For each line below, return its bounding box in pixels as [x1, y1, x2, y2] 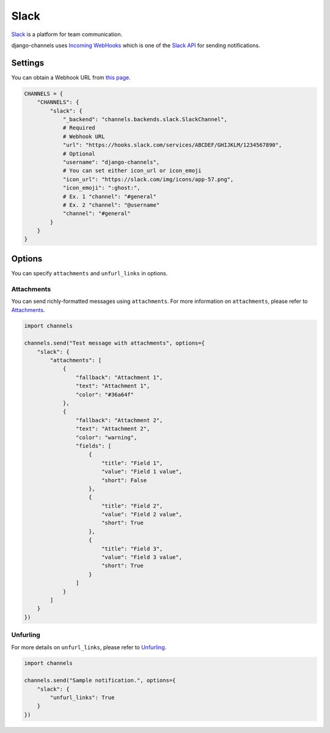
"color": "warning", [75, 434, 137, 441]
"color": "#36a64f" [75, 391, 134, 398]
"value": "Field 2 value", [101, 511, 183, 518]
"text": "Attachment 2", [75, 425, 150, 433]
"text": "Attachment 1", [75, 382, 150, 390]
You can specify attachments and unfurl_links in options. [11, 269, 168, 277]
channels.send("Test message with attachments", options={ [24, 340, 205, 347]
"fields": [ [75, 442, 112, 449]
